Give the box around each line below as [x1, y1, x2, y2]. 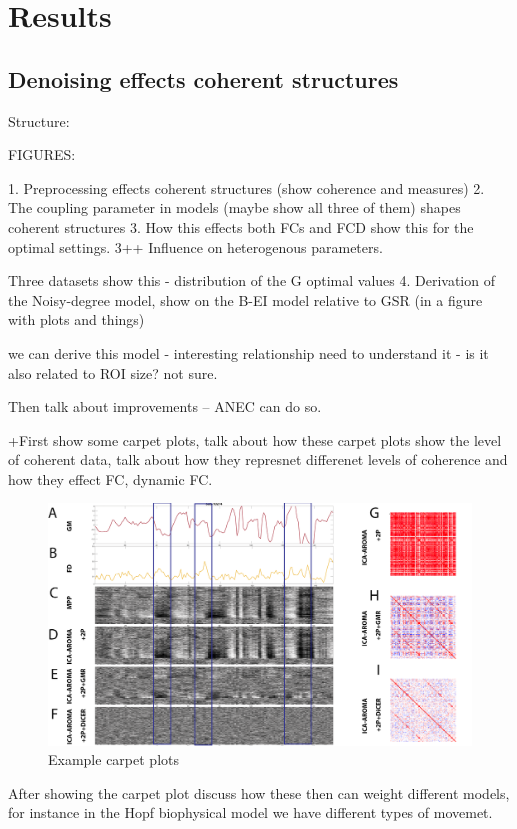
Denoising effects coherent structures [8, 63, 399, 94]
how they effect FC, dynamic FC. [8, 468, 213, 489]
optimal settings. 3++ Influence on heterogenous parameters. [8, 236, 383, 257]
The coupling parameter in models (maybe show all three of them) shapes [8, 197, 461, 218]
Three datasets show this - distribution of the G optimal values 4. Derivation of [8, 270, 495, 291]
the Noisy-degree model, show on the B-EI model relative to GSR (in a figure [8, 289, 483, 310]
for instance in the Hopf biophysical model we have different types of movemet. [8, 802, 493, 823]
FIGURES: [8, 144, 76, 165]
